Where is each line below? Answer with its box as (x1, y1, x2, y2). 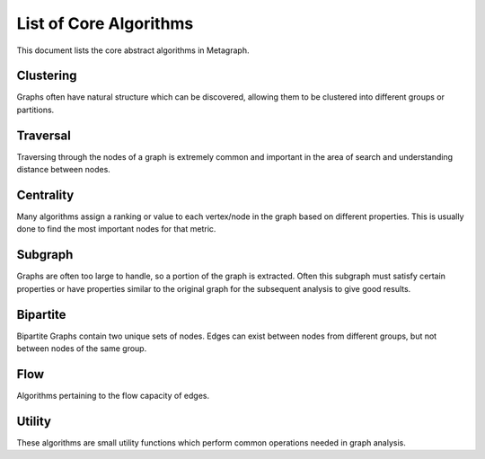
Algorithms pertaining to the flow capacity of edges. (16, 390, 210, 401)
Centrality (16, 187, 75, 202)
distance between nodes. (16, 164, 111, 175)
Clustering (16, 68, 77, 84)
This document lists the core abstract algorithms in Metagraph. (16, 45, 250, 56)
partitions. (16, 104, 55, 115)
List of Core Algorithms (16, 13, 194, 33)
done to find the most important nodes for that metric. (16, 224, 216, 234)
